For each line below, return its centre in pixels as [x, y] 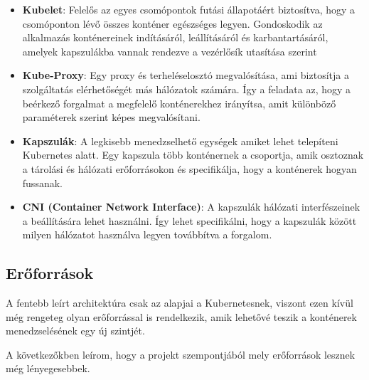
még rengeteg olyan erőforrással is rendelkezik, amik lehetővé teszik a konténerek [181, 316]
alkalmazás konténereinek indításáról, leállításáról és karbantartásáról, [175, 37]
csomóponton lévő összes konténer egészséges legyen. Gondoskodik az [172, 23]
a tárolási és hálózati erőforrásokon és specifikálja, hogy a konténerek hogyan [189, 168]
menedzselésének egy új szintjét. [75, 331]
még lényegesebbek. [48, 368]
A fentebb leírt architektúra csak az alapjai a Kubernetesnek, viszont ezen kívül [180, 303]
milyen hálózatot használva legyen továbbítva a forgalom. [147, 234]
